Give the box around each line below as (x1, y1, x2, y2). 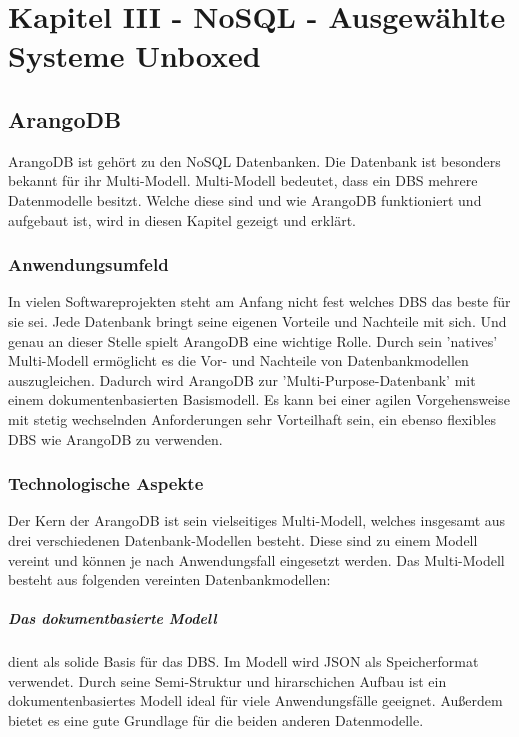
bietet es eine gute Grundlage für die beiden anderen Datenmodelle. (8, 710, 424, 731)
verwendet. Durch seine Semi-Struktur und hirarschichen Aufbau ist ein (8, 670, 447, 691)
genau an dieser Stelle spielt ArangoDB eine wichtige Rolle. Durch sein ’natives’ (8, 330, 498, 351)
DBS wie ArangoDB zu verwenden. (8, 428, 223, 449)
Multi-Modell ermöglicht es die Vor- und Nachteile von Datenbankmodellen (8, 350, 469, 371)
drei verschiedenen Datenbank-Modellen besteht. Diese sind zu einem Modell (8, 529, 478, 550)
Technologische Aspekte (8, 471, 204, 496)
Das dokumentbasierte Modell (8, 608, 217, 629)
